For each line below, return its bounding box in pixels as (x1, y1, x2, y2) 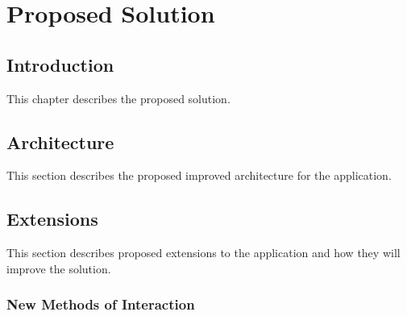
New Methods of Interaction (6, 294, 195, 314)
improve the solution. (6, 260, 111, 276)
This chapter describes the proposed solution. (6, 89, 230, 106)
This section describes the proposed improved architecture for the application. (6, 167, 392, 184)
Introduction (6, 52, 114, 77)
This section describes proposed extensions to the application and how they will (6, 244, 401, 261)
